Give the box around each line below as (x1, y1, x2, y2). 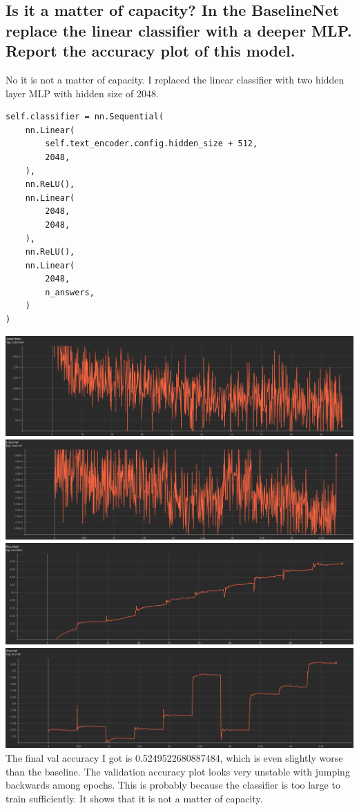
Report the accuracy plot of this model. (6, 40, 295, 61)
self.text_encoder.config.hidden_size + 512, (45, 139, 258, 149)
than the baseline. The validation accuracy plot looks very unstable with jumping (6, 764, 350, 778)
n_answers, (45, 287, 95, 297)
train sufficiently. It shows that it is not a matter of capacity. (6, 791, 263, 805)
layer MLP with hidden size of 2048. (6, 86, 159, 100)
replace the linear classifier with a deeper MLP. (6, 19, 352, 41)
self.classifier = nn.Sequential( (6, 112, 164, 122)
